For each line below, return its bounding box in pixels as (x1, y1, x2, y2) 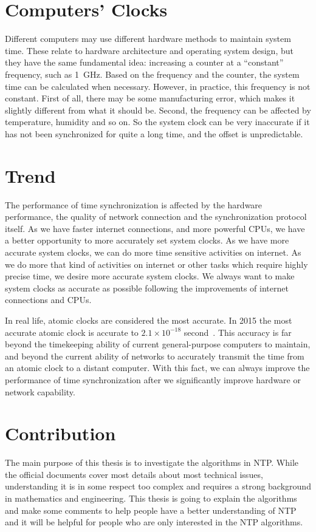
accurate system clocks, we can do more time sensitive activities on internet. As (5, 245, 301, 258)
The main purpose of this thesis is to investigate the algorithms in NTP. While (5, 456, 299, 469)
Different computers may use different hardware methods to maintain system (5, 32, 291, 45)
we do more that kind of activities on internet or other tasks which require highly (5, 257, 308, 270)
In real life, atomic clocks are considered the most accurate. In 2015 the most (5, 313, 292, 326)
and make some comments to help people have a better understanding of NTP (5, 503, 297, 516)
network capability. (5, 385, 75, 398)
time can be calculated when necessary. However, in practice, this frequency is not (5, 80, 311, 92)
